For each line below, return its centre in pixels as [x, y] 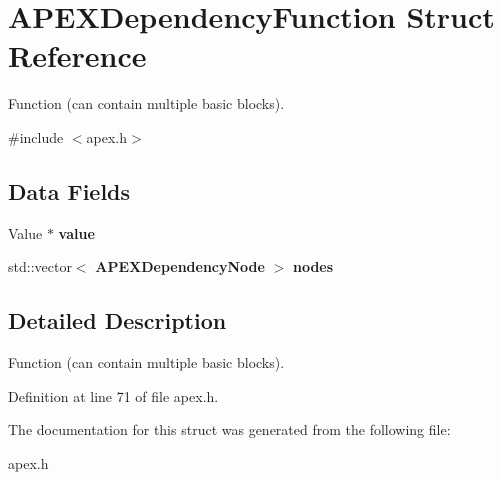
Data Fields [69, 190]
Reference [77, 55]
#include [36, 136]
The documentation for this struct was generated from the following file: [229, 429]
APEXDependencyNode [180, 266]
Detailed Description [117, 320]
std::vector [40, 266]
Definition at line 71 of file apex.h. [113, 395]
